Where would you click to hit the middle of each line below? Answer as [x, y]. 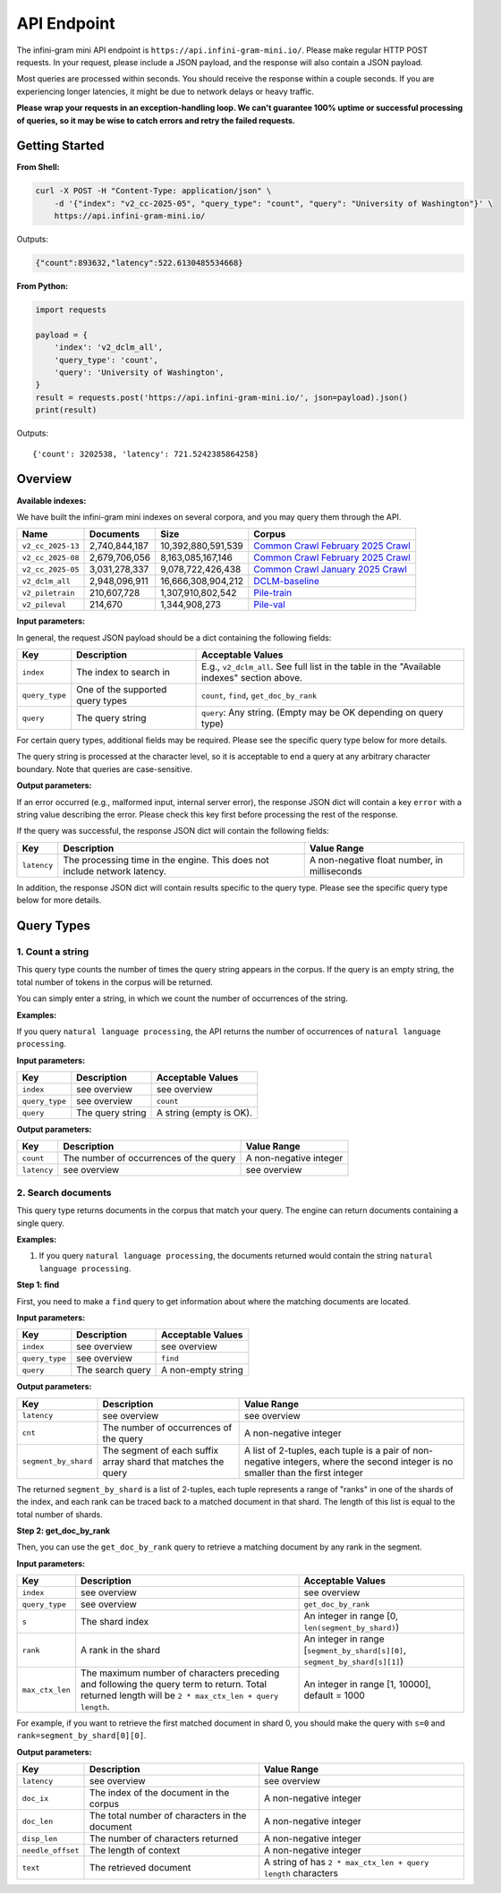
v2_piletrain [48, 593]
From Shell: [38, 167]
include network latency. [115, 870]
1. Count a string [53, 951]
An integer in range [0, [351, 1617]
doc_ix [35, 1798]
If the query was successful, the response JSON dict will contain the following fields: [173, 831]
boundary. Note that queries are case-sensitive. [105, 768]
